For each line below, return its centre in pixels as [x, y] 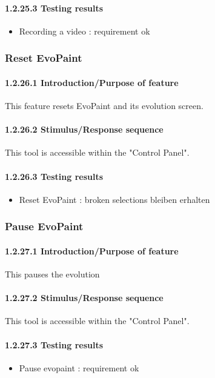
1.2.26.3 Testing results [54, 176]
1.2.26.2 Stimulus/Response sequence [84, 129]
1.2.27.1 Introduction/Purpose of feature [92, 250]
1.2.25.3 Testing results [54, 8]
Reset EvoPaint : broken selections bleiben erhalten [114, 199]
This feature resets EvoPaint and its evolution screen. [104, 106]
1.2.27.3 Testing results [54, 344]
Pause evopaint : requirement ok [79, 367]
